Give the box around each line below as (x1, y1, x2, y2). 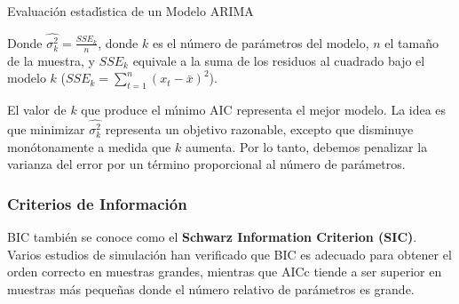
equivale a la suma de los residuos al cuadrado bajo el (132, 51, 425, 69)
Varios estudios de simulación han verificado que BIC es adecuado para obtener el (7, 244, 452, 263)
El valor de (7, 100, 67, 119)
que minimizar (7, 120, 85, 138)
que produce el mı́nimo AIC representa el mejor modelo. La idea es (81, 100, 447, 119)
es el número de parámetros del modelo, (152, 33, 369, 52)
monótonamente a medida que (7, 137, 171, 156)
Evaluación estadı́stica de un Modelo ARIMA (7, 2, 254, 20)
